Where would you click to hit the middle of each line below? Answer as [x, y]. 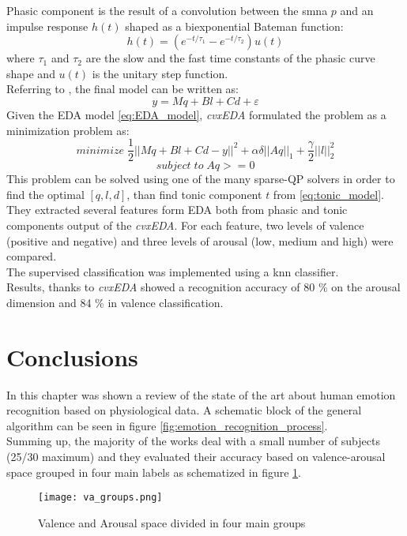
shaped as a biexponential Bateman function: [234, 26]
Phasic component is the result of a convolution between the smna [167, 10]
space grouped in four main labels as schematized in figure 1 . [154, 472]
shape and [31, 73]
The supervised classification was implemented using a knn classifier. [173, 271]
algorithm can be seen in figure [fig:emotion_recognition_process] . [167, 425]
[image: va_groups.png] [100, 498]
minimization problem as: [68, 130]
